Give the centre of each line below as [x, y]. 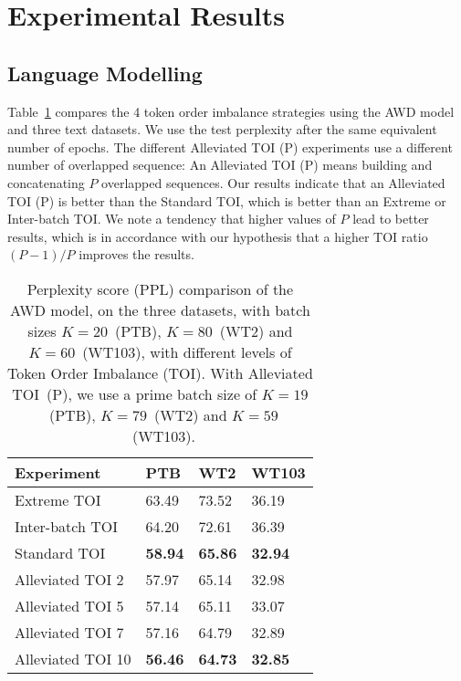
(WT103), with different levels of [187, 351]
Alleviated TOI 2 [69, 579]
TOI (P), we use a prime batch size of [135, 393]
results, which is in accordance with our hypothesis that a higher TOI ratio [218, 236]
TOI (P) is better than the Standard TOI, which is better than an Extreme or [227, 200]
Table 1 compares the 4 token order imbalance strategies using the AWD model [231, 111]
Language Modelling [105, 73]
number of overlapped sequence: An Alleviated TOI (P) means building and [220, 165]
